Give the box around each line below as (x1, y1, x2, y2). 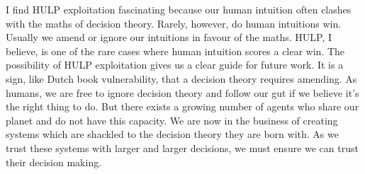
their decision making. (6, 154, 102, 169)
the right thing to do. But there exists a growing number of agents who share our (6, 99, 359, 114)
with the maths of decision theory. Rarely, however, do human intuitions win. (6, 16, 342, 30)
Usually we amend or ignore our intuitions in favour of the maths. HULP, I (6, 30, 332, 45)
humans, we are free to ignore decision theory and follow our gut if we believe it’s (6, 85, 359, 100)
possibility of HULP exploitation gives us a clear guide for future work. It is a (6, 57, 344, 72)
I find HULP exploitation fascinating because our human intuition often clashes (6, 2, 352, 16)
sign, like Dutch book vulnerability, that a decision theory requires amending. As (6, 71, 357, 86)
